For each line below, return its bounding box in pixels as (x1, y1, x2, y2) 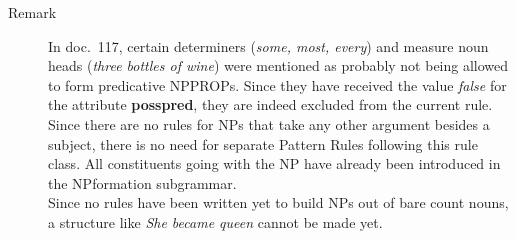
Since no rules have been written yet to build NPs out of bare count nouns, (48, 192, 509, 213)
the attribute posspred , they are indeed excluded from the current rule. (48, 94, 493, 115)
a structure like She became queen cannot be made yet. (48, 211, 383, 232)
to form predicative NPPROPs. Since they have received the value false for (48, 74, 507, 95)
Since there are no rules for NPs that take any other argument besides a (48, 113, 490, 134)
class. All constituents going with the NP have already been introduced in (48, 153, 501, 174)
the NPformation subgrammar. (48, 172, 237, 193)
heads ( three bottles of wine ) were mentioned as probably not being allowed (48, 55, 509, 76)
